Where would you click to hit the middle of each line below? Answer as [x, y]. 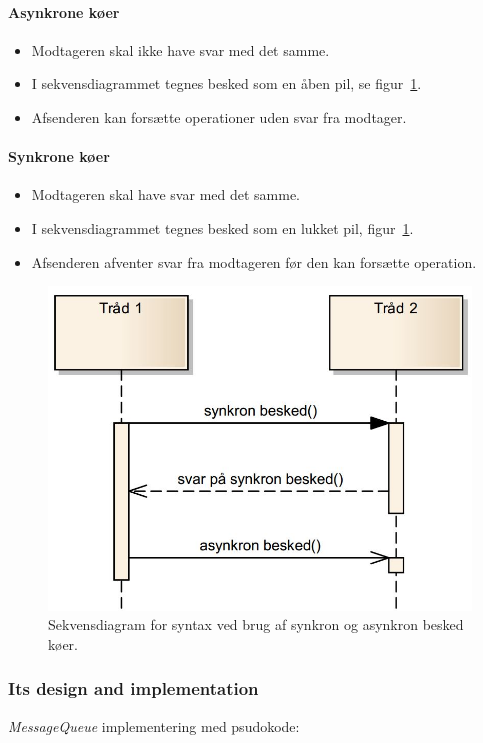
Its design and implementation [133, 688]
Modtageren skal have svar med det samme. [166, 194]
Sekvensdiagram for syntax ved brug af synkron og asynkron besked [256, 624]
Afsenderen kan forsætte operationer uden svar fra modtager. [219, 116]
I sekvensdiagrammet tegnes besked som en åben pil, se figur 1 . [226, 83]
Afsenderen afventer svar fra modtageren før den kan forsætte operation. [254, 261]
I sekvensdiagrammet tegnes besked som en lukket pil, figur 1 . [222, 227]
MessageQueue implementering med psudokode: [154, 725]
